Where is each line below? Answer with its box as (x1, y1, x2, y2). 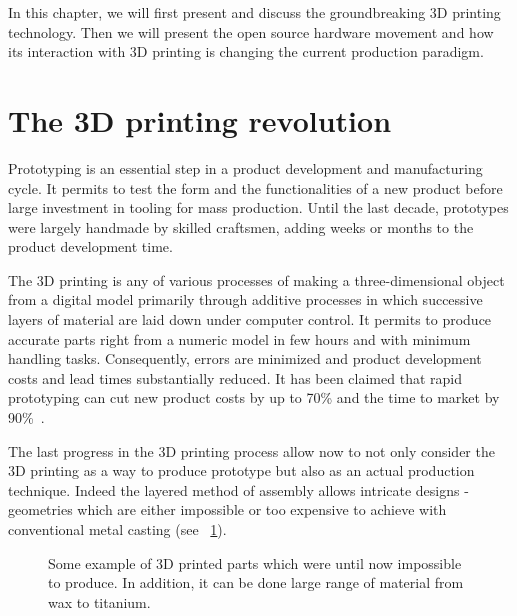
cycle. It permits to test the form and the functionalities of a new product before (8, 177, 503, 198)
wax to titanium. (48, 591, 151, 612)
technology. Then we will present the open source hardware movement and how (8, 21, 494, 42)
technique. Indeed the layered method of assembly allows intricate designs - (8, 479, 469, 500)
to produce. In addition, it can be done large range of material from (48, 572, 464, 593)
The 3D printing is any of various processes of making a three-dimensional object (8, 269, 505, 290)
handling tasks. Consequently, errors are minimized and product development (8, 348, 482, 369)
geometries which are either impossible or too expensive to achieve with (8, 499, 447, 520)
